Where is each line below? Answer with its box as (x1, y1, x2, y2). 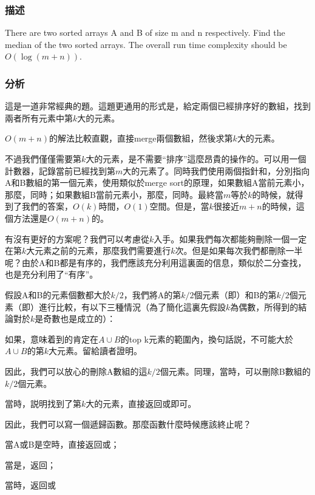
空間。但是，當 (149, 200, 209, 213)
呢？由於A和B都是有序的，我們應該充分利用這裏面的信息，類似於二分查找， (5, 256, 307, 268)
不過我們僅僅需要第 (5, 152, 81, 165)
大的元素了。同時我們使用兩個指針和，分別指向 (123, 164, 310, 177)
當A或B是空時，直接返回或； (5, 438, 120, 451)
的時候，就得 (252, 188, 303, 200)
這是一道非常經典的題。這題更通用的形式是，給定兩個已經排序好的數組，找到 (5, 100, 311, 112)
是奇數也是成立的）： (35, 312, 116, 325)
